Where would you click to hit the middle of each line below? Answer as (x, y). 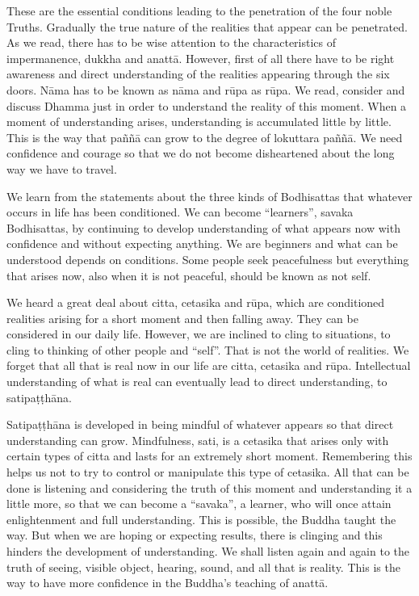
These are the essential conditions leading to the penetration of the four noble (199, 10)
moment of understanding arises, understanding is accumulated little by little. (199, 122)
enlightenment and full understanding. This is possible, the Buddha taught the (201, 519)
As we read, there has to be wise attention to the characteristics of (172, 42)
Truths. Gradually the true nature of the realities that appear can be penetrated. (207, 26)
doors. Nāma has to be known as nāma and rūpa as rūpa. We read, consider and (206, 89)
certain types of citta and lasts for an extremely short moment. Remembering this (209, 456)
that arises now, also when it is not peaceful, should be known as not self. (189, 275)
